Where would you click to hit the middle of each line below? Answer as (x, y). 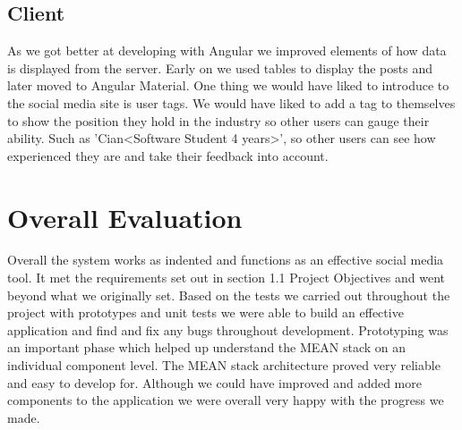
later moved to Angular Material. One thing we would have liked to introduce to (228, 85)
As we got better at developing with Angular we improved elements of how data (227, 51)
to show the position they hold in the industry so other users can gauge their (218, 120)
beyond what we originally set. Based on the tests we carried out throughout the (229, 295)
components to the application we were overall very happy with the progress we (226, 400)
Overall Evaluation (125, 217)
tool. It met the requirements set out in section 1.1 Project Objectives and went (227, 278)
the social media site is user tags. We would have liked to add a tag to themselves (231, 102)
